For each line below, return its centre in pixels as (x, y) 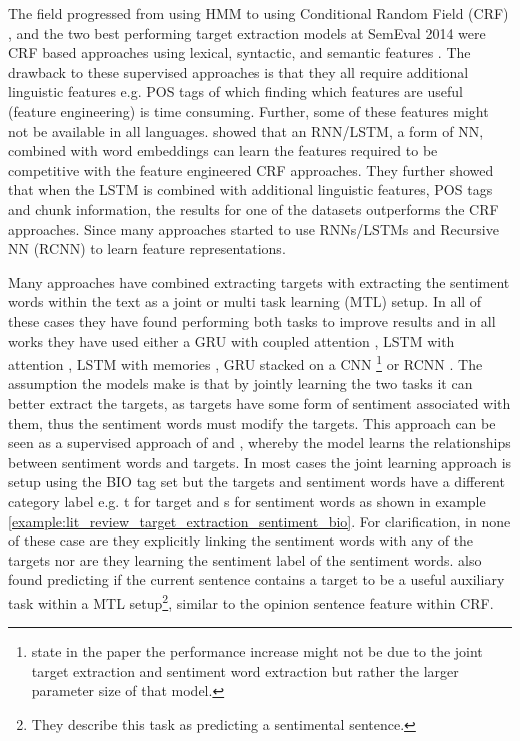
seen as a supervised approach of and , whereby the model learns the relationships (259, 442)
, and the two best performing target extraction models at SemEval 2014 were (247, 32)
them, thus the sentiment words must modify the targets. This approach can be (252, 422)
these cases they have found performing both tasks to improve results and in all (252, 320)
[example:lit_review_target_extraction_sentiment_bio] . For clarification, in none (259, 520)
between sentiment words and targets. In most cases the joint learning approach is (260, 461)
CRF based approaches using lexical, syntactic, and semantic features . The (239, 52)
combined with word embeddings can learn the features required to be (223, 150)
